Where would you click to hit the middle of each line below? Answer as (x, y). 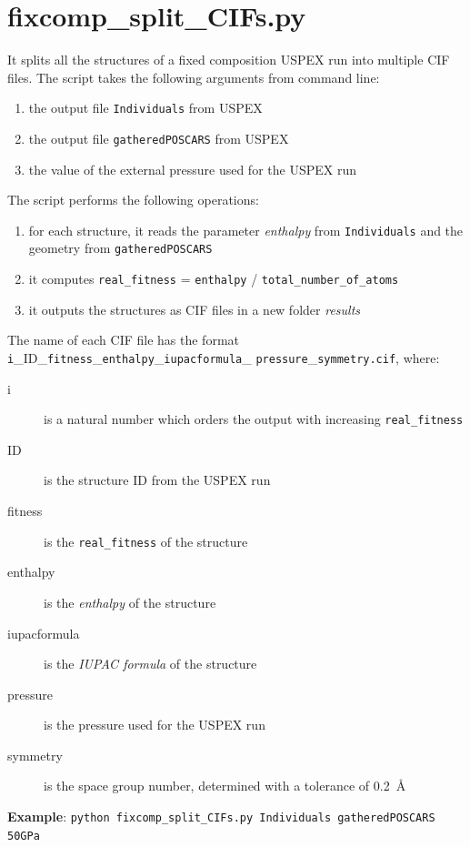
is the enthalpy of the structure (130, 602)
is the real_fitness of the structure (146, 541)
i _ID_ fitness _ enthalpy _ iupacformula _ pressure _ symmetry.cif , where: (224, 357)
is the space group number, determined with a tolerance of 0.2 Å (225, 786)
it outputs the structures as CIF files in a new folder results (195, 309)
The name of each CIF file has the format (123, 340)
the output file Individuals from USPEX (145, 108)
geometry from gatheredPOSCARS (120, 248)
